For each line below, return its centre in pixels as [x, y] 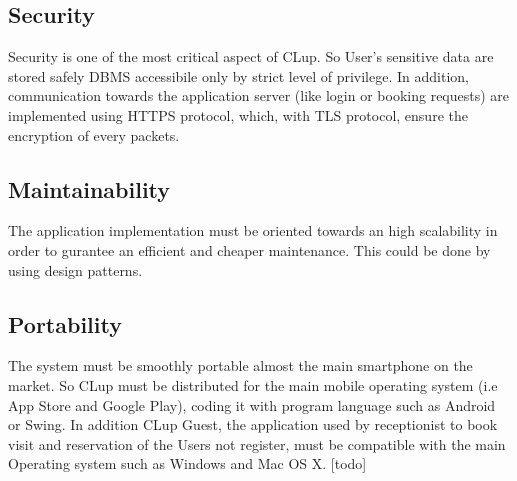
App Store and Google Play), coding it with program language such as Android [252, 404]
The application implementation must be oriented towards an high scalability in [253, 230]
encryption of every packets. [94, 134]
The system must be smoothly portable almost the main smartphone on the [240, 365]
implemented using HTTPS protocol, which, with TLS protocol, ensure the [238, 114]
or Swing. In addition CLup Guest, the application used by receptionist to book [253, 424]
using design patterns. [75, 269]
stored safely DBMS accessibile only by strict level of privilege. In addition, [238, 75]
